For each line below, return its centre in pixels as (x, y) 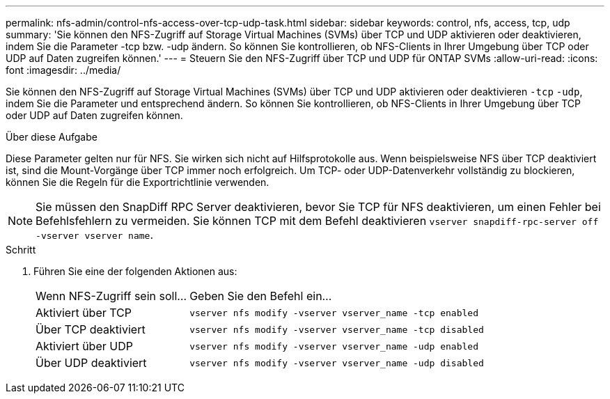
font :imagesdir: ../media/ (63, 70)
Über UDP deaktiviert (91, 363)
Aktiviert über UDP (84, 346)
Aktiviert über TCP (84, 313)
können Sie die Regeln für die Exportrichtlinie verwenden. (138, 182)
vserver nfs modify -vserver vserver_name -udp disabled (337, 363)
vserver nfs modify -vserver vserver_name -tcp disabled (337, 329)
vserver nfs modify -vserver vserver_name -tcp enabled (334, 313)
